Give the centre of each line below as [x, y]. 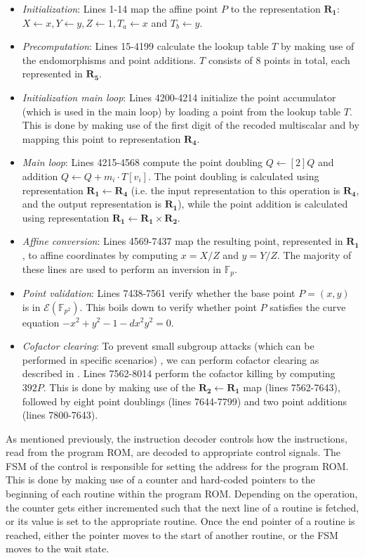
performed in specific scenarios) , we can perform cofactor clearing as [171, 359]
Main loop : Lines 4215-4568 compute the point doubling [142, 162]
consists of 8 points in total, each [279, 59]
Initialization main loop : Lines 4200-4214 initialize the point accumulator [179, 97]
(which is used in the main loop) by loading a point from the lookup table [181, 111]
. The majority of [314, 254]
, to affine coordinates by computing [100, 254]
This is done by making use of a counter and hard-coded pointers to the [160, 480]
